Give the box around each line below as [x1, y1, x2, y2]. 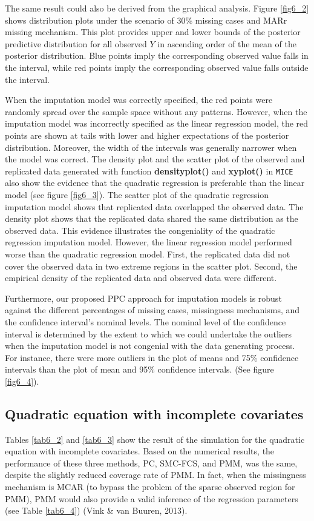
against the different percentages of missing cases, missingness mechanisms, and [5, 304, 300, 316]
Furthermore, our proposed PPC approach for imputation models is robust [5, 291, 282, 304]
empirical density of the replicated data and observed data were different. [5, 271, 277, 284]
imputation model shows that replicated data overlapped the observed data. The [5, 200, 304, 213]
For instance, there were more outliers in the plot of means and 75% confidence [5, 351, 299, 363]
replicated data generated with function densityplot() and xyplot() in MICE [5, 164, 293, 177]
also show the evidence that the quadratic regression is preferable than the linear [5, 176, 305, 189]
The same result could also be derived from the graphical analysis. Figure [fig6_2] [5, 2, 309, 14]
